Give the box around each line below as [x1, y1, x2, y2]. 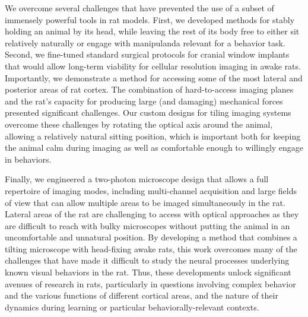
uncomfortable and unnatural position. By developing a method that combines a [5, 231, 297, 243]
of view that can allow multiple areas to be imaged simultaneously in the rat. [5, 196, 285, 208]
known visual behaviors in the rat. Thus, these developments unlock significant [5, 266, 291, 278]
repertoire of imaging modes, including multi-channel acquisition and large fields [5, 184, 297, 196]
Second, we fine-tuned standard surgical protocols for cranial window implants [5, 48, 290, 61]
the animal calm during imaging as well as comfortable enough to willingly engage [5, 141, 304, 154]
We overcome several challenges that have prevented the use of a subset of [5, 2, 274, 14]
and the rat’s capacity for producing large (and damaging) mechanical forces [5, 94, 283, 107]
